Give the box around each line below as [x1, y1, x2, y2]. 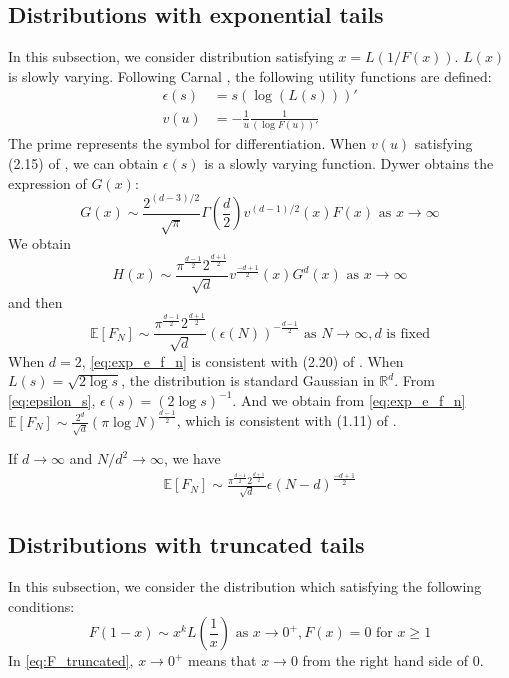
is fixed [386, 326, 430, 341]
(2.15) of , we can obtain [8, 152, 159, 173]
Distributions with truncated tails [8, 529, 365, 560]
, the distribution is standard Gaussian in [121, 370, 375, 391]
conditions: [8, 595, 75, 616]
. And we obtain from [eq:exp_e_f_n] [232, 389, 466, 410]
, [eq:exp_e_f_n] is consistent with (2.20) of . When [81, 350, 404, 371]
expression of [8, 172, 87, 193]
